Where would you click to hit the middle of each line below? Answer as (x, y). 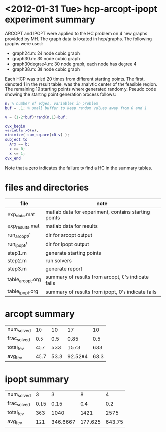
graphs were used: (24, 43)
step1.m (17, 253)
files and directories (47, 188)
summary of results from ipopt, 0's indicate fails (101, 292)
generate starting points (73, 253)
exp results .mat (23, 226)
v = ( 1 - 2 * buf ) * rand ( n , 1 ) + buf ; (36, 117)
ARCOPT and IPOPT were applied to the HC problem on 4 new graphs (76, 33)
